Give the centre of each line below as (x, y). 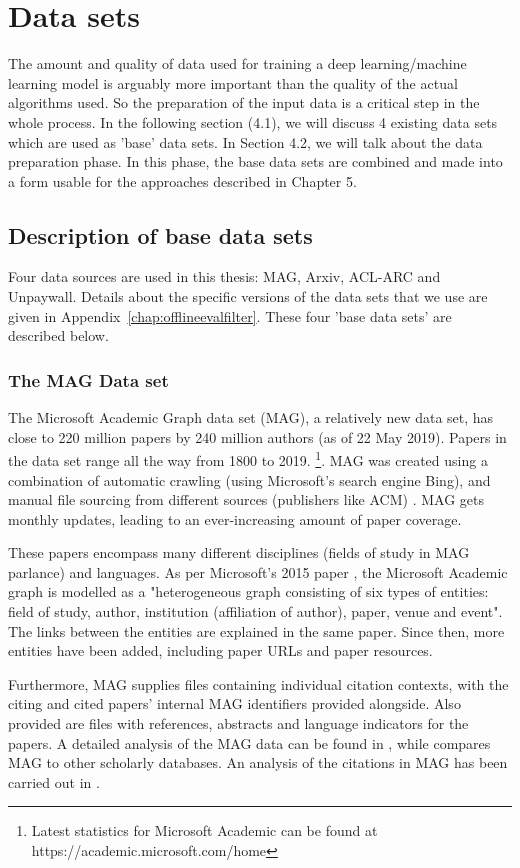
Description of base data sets (160, 234)
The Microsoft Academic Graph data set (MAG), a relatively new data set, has (251, 417)
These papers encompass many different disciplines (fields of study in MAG (239, 552)
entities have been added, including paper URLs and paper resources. (220, 650)
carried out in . (54, 781)
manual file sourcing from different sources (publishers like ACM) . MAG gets (246, 499)
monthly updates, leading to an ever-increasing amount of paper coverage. (235, 518)
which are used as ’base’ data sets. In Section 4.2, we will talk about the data (245, 141)
